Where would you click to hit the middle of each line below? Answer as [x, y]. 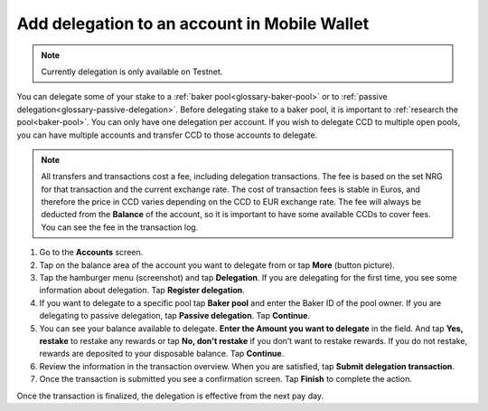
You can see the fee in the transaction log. [120, 227]
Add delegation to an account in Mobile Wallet [193, 24]
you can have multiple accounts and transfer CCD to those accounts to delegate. [167, 135]
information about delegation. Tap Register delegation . [142, 291]
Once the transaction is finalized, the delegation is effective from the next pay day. [170, 396]
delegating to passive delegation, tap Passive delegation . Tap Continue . [175, 316]
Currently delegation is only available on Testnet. [132, 72]
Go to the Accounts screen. [91, 253]
